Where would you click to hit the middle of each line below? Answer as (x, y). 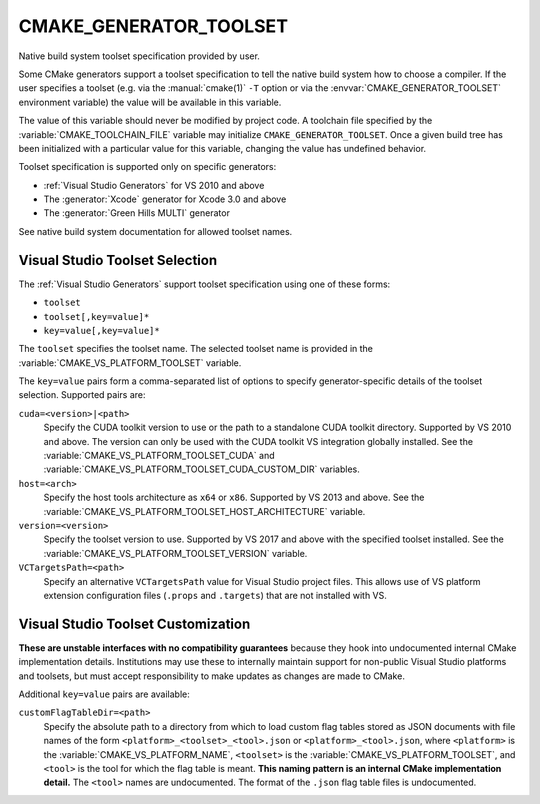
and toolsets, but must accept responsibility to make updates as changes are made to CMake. (211, 676)
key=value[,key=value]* (101, 330)
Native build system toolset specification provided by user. (139, 56)
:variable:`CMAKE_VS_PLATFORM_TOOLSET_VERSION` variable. (175, 553)
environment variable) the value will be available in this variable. (150, 102)
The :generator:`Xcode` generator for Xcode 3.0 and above (165, 199)
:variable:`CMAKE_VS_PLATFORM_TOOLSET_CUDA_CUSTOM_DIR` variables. (201, 469)
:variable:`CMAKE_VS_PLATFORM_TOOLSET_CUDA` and (159, 456)
